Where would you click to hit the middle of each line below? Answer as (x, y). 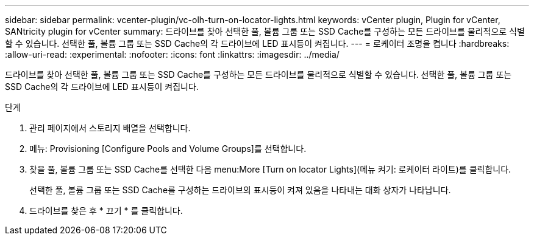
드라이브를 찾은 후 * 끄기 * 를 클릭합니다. (106, 211)
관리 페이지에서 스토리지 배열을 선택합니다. (110, 128)
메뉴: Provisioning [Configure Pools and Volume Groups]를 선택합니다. (168, 149)
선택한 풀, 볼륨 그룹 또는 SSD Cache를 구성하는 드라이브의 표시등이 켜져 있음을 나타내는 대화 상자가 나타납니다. (240, 190)
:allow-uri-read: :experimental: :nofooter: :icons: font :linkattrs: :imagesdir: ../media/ (172, 54)
